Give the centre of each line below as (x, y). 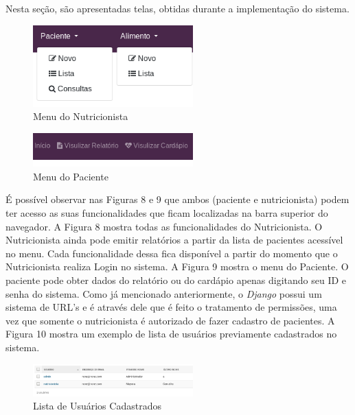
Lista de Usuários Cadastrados (97, 406)
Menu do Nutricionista (81, 116)
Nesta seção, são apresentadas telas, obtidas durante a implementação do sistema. (177, 8)
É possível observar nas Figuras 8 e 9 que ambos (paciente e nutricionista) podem (177, 199)
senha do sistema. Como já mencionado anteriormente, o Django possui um (164, 293)
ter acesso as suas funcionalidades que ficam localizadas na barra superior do (167, 212)
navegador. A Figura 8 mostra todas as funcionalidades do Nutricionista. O (164, 226)
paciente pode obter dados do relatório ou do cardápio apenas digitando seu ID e (176, 280)
